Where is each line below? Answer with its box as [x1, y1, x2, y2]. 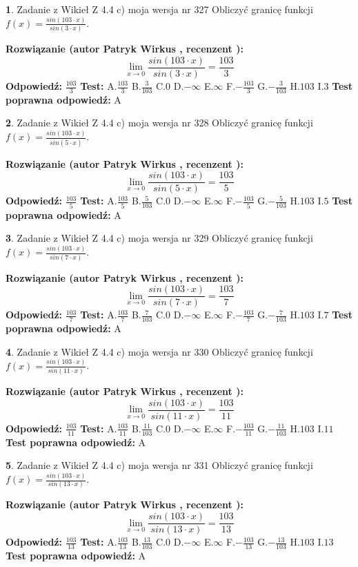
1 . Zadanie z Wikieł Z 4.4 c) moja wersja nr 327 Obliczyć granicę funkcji [6, 2, 313, 16]
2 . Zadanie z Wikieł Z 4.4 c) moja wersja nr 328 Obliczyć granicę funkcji [6, 115, 313, 130]
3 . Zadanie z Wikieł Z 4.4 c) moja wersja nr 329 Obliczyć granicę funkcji [6, 231, 313, 245]
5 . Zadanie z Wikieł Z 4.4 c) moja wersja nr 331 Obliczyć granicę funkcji [6, 458, 313, 472]
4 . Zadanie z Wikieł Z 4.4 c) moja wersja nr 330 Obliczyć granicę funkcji [6, 344, 313, 358]
